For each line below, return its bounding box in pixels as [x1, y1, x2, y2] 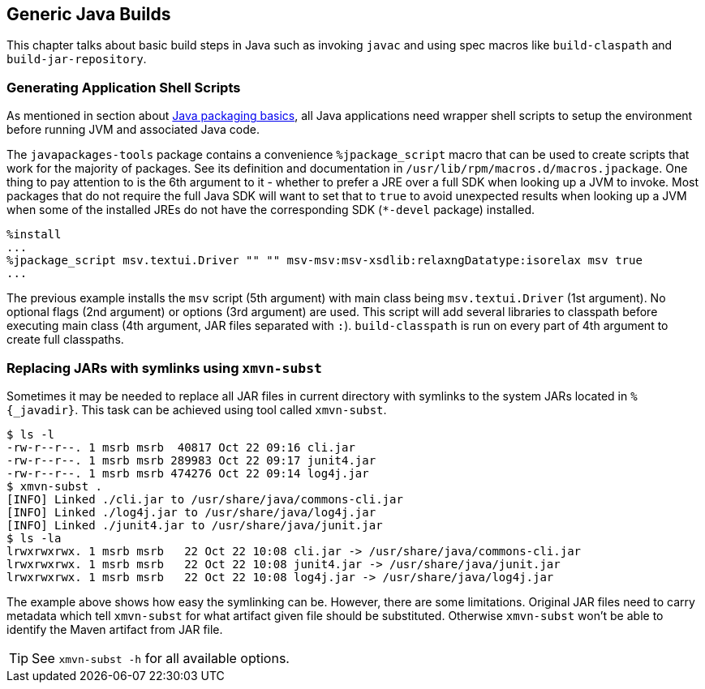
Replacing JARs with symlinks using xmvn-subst [6, 359, 322, 376]
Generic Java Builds [6, 4, 171, 24]
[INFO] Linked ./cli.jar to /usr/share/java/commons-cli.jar [6, 492, 403, 506]
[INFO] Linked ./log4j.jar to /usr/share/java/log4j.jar [6, 505, 376, 519]
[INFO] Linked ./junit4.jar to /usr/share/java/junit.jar [6, 518, 383, 532]
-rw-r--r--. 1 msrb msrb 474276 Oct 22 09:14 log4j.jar [6, 466, 369, 480]
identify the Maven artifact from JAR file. [6, 622, 223, 636]
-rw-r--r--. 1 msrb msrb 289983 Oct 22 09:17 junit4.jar [6, 453, 376, 467]
